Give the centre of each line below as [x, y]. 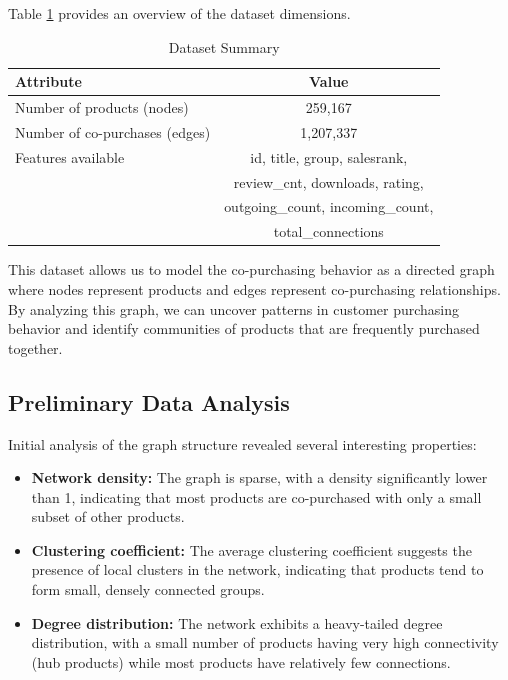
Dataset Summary [224, 46]
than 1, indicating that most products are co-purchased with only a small [256, 496]
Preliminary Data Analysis [149, 401]
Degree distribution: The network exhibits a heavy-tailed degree [237, 622]
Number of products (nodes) [102, 107]
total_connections [328, 231]
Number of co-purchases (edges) [113, 131]
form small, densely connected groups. [148, 589]
